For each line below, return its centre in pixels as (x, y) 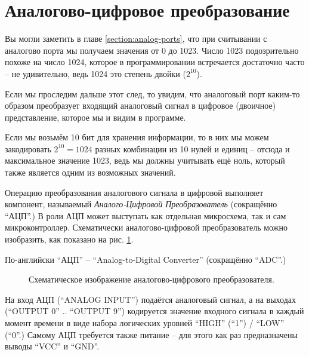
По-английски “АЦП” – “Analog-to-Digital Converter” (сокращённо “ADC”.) (146, 259)
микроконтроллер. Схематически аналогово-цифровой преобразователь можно (146, 227)
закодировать (28, 148)
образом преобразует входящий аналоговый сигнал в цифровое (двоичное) (140, 105)
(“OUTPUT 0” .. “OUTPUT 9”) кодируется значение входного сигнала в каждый (154, 311)
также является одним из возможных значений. (90, 172)
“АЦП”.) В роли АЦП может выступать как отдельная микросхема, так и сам (146, 215)
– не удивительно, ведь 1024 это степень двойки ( (95, 73)
